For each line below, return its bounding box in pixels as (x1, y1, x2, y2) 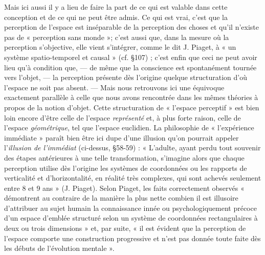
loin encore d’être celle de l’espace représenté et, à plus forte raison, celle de (4, 112, 241, 123)
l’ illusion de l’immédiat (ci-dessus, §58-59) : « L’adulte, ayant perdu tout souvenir (4, 142, 261, 153)
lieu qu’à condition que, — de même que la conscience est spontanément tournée (4, 62, 257, 72)
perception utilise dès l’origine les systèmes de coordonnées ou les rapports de (4, 162, 247, 173)
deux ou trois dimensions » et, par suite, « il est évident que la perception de (4, 223, 246, 233)
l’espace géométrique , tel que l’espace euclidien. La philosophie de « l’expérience (4, 122, 254, 133)
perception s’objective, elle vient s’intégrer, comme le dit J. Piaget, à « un (4, 42, 236, 52)
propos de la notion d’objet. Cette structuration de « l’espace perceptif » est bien (4, 102, 259, 112)
